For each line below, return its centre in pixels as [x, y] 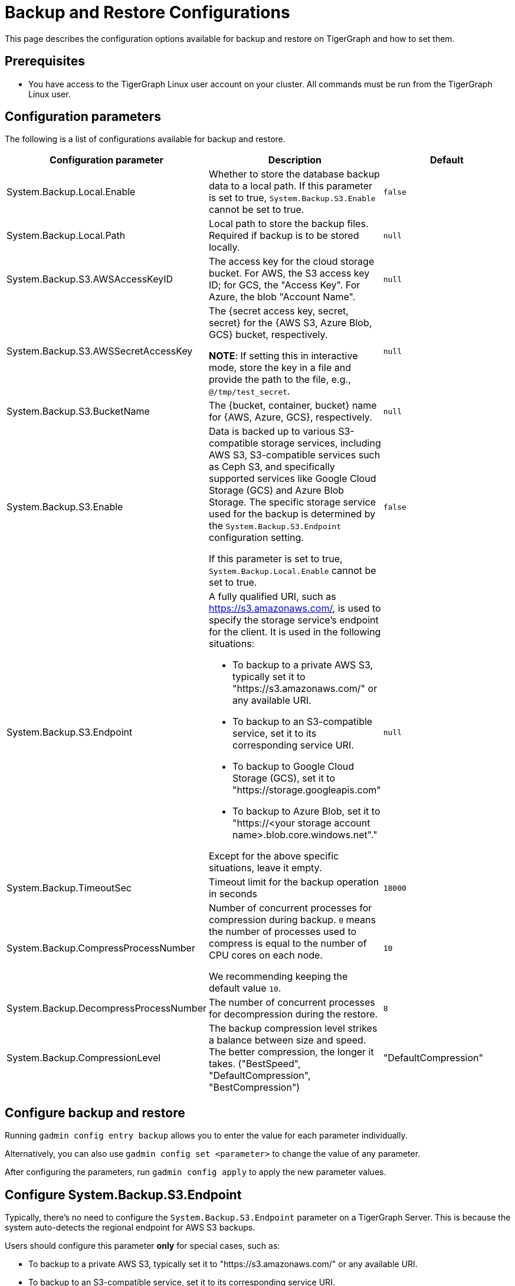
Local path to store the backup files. [288, 224]
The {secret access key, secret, [278, 311]
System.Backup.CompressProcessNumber [101, 948]
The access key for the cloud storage [291, 262]
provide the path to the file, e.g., [280, 380]
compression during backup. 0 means [292, 920]
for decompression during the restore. [293, 1014]
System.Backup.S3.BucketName [78, 411]
